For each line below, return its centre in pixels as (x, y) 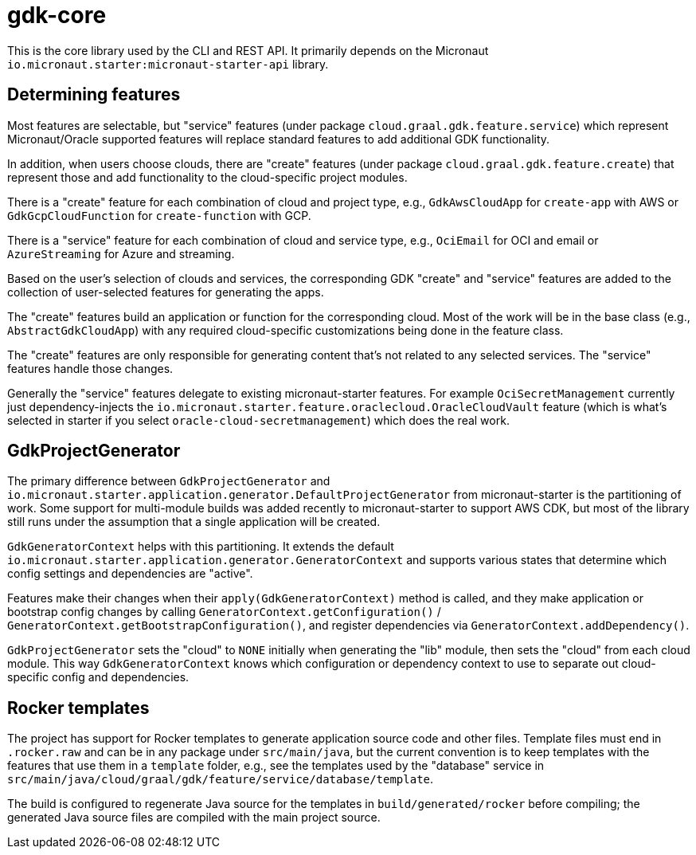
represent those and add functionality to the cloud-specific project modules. (207, 177)
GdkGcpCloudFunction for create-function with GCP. (159, 215)
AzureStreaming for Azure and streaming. (121, 253)
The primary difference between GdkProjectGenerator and (169, 481)
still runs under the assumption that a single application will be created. (194, 522)
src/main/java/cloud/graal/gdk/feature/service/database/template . (221, 779)
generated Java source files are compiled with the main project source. (194, 818)
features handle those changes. (90, 368)
